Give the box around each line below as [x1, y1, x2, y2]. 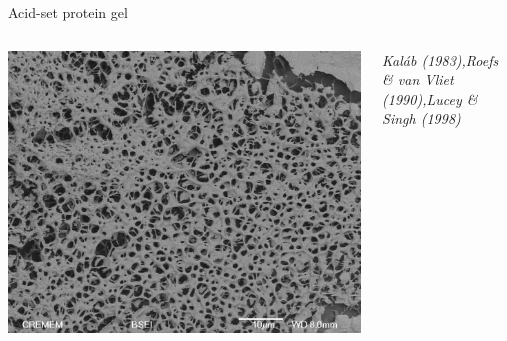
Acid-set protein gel [8, 2, 128, 22]
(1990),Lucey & [382, 88, 478, 109]
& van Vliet [382, 69, 454, 90]
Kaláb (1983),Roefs [382, 49, 499, 70]
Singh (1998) [382, 108, 461, 129]
